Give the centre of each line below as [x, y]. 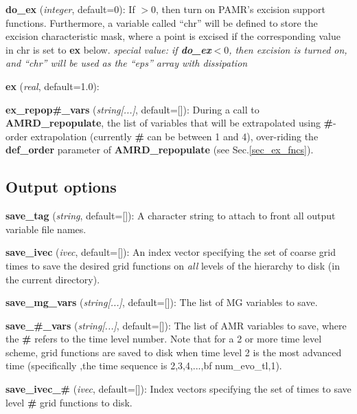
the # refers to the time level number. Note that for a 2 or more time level [164, 339]
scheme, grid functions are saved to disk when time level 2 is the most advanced [174, 352]
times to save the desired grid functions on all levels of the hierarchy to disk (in [173, 265]
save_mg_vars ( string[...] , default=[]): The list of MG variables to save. [162, 302]
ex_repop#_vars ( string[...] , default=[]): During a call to [133, 109]
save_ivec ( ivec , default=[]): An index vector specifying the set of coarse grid [171, 252]
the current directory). [53, 279]
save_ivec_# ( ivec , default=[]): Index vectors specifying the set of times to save [178, 389]
